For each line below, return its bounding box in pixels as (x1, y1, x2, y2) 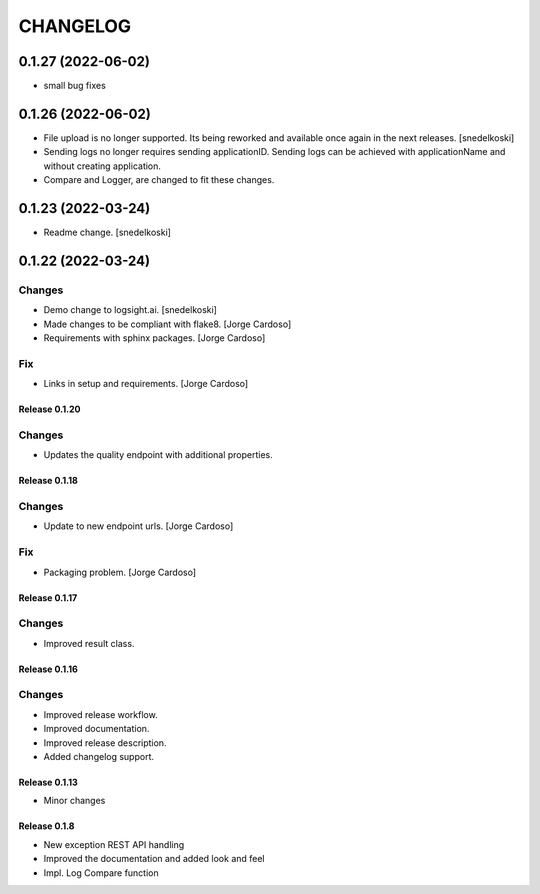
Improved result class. (43, 637, 135, 649)
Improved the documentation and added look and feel (43, 853, 265, 865)
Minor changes (43, 795, 106, 807)
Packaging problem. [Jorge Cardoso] (43, 566, 197, 578)
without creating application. (43, 160, 162, 172)
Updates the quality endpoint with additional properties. (43, 449, 274, 461)
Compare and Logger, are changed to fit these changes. (43, 174, 275, 186)
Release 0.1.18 (18, 475, 79, 487)
